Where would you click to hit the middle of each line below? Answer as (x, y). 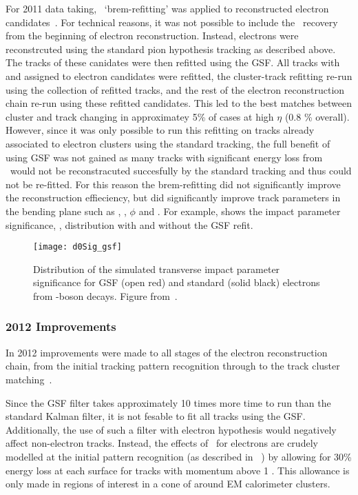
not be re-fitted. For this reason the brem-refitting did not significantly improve (173, 184)
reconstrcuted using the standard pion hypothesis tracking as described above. (171, 49)
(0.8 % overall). (317, 116)
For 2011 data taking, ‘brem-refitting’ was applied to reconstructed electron (167, 8)
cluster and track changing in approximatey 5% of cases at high (140, 116)
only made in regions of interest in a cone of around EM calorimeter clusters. (168, 484)
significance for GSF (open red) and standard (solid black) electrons (177, 282)
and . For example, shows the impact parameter (240, 211)
